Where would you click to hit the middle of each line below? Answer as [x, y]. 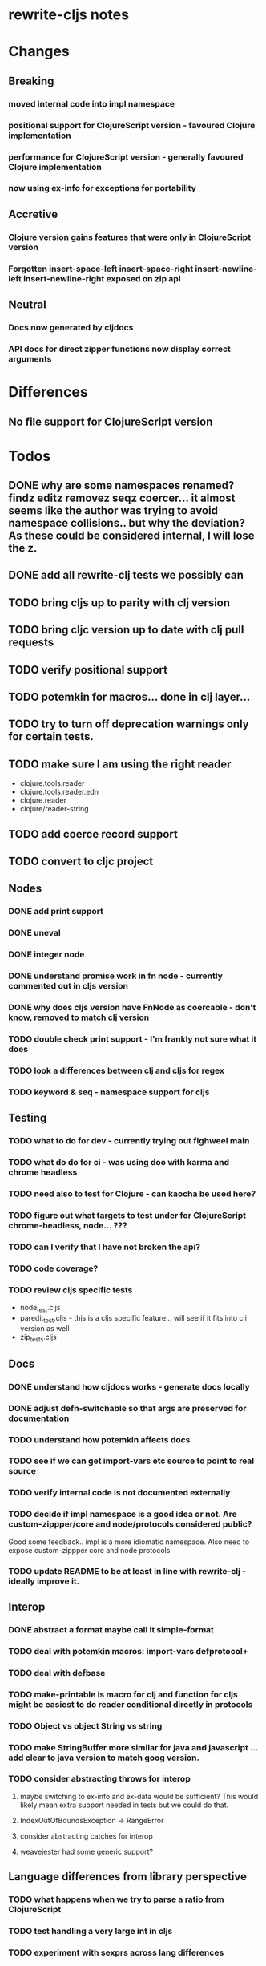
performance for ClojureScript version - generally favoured [126, 156]
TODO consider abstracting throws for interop [99, 1779]
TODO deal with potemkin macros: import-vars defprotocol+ [128, 1651]
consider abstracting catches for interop [87, 1836]
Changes [39, 52]
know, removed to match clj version [79, 1017]
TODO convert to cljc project [81, 862]
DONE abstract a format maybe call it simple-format [111, 1629]
